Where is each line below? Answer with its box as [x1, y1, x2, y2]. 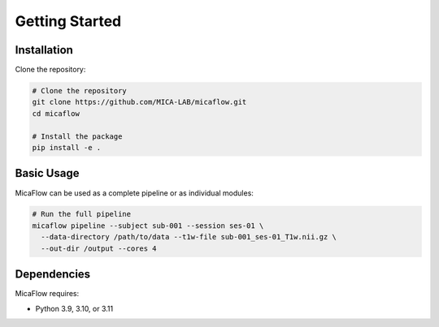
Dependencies [15, 268, 91, 282]
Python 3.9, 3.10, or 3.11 [35, 303, 114, 313]
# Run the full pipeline [32, 209, 132, 219]
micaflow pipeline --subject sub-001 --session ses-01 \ [32, 221, 264, 230]
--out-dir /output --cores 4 [41, 243, 158, 253]
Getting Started [15, 12, 122, 30]
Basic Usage [15, 166, 80, 180]
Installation [15, 43, 73, 57]
